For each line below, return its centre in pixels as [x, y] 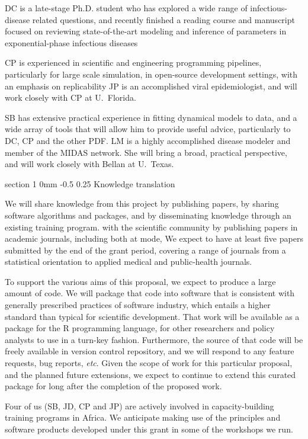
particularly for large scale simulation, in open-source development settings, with [151, 74]
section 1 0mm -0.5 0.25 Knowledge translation [90, 183]
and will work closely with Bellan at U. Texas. [89, 164]
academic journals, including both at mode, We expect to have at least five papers [154, 238]
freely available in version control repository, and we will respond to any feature [150, 351]
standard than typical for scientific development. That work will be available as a [152, 316]
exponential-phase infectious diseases [71, 42]
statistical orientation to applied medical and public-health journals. [129, 262]
